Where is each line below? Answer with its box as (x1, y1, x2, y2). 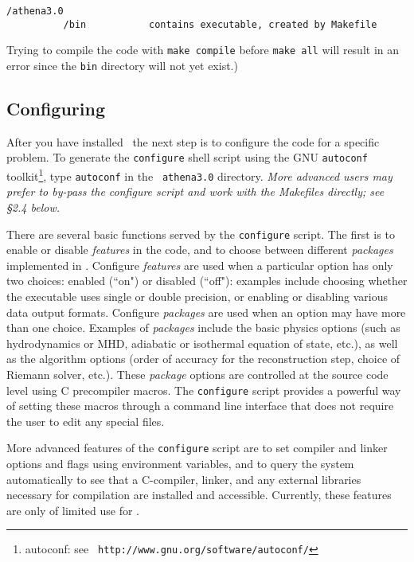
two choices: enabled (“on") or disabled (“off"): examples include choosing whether (6, 272, 408, 289)
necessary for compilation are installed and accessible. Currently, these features (6, 486, 392, 503)
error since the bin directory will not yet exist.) (6, 57, 238, 73)
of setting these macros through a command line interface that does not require (6, 397, 394, 414)
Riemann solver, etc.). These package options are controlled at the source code (6, 365, 389, 382)
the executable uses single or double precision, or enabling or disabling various (6, 288, 389, 305)
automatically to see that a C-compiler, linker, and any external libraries (6, 470, 361, 487)
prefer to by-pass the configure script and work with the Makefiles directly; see (6, 183, 385, 200)
